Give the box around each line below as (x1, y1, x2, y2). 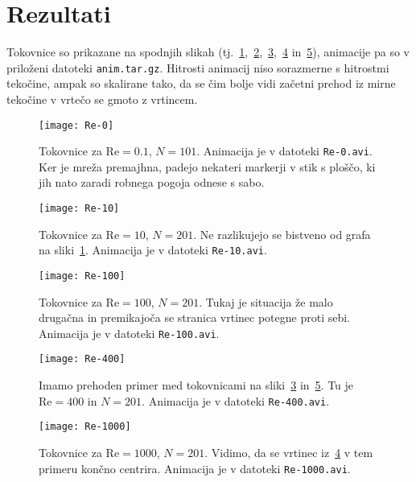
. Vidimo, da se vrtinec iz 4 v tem (204, 444, 373, 461)
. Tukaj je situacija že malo (199, 293, 333, 310)
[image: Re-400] (39, 353, 126, 365)
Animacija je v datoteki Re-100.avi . (39, 324, 220, 341)
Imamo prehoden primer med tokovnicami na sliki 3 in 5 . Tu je (39, 377, 354, 393)
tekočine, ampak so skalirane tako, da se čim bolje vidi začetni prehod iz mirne (6, 75, 396, 92)
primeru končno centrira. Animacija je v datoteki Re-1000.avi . (39, 459, 351, 476)
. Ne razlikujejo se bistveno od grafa (193, 225, 371, 242)
